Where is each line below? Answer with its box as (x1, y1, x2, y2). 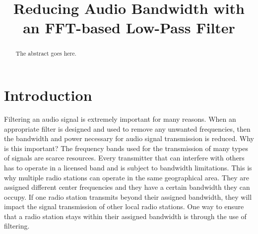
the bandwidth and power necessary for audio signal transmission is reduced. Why (4, 133, 254, 144)
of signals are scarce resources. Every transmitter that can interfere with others (4, 153, 245, 163)
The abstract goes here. (15, 49, 76, 58)
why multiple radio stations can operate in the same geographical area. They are (4, 172, 249, 182)
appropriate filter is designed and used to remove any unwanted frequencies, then (4, 123, 251, 134)
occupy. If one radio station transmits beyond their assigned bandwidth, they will (4, 191, 252, 202)
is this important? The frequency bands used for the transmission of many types (4, 143, 248, 153)
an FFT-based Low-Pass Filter (23, 17, 235, 38)
